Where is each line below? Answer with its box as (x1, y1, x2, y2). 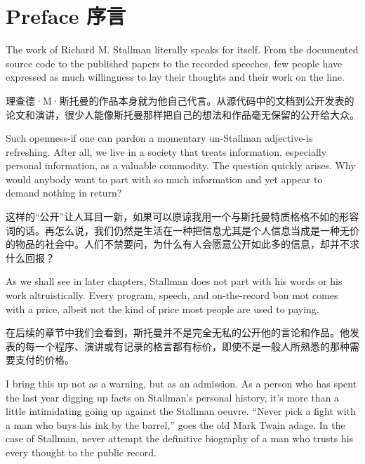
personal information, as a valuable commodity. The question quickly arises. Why (6, 158, 356, 173)
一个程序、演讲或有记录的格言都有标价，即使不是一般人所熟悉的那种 (34, 338, 350, 353)
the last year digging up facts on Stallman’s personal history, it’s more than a (6, 390, 340, 404)
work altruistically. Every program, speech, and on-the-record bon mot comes (6, 288, 338, 303)
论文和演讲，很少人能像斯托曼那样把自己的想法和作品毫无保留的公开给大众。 (6, 107, 359, 121)
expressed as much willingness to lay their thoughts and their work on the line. (6, 69, 345, 84)
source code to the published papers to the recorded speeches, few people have (6, 55, 343, 70)
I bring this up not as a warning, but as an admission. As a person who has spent (6, 376, 357, 390)
